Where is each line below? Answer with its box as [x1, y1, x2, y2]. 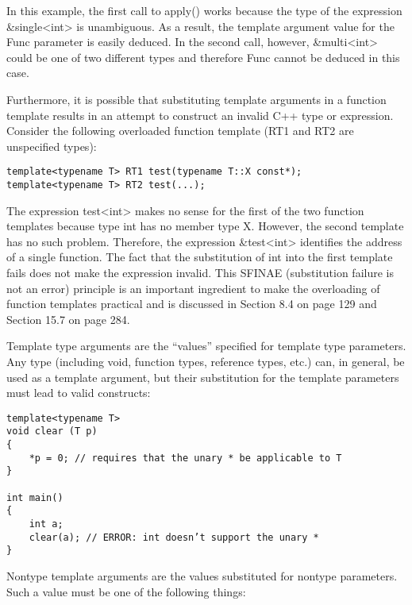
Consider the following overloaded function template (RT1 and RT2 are [6, 122, 354, 139]
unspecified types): [6, 137, 97, 154]
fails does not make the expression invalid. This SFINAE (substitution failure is [6, 264, 394, 281]
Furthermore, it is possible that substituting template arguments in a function [6, 91, 387, 107]
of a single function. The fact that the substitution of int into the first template [6, 249, 393, 265]
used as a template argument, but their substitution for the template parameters [6, 368, 399, 385]
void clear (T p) [6, 426, 98, 437]
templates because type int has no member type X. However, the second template [6, 218, 404, 234]
